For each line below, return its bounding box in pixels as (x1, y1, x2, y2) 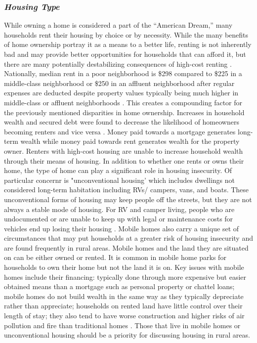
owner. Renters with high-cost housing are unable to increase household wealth (4, 145, 243, 156)
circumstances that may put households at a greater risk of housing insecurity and (4, 233, 253, 243)
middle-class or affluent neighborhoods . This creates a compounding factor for (4, 97, 243, 107)
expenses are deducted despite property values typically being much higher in (4, 87, 239, 98)
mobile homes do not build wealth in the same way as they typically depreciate (4, 291, 244, 301)
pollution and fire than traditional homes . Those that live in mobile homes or (4, 320, 241, 330)
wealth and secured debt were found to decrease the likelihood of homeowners (4, 117, 239, 127)
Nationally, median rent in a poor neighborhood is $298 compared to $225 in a (4, 68, 242, 79)
